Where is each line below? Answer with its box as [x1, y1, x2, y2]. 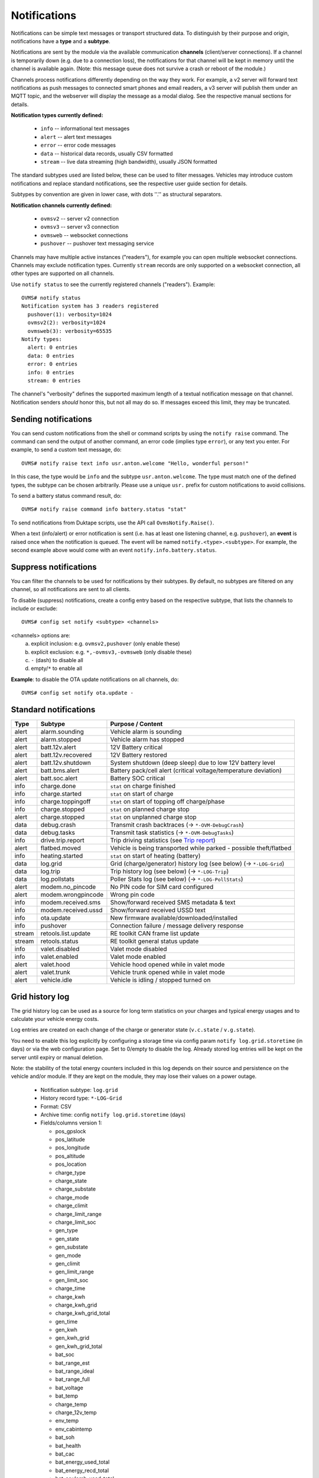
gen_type [55, 1227, 78, 1234]
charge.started [40, 790, 82, 798]
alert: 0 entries [27, 344, 78, 351]
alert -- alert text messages [40, 133, 112, 140]
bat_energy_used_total [55, 1458, 110, 1466]
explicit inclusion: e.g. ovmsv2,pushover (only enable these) [31, 640, 180, 647]
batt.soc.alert [40, 774, 78, 783]
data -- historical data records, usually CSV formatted [40, 150, 173, 157]
